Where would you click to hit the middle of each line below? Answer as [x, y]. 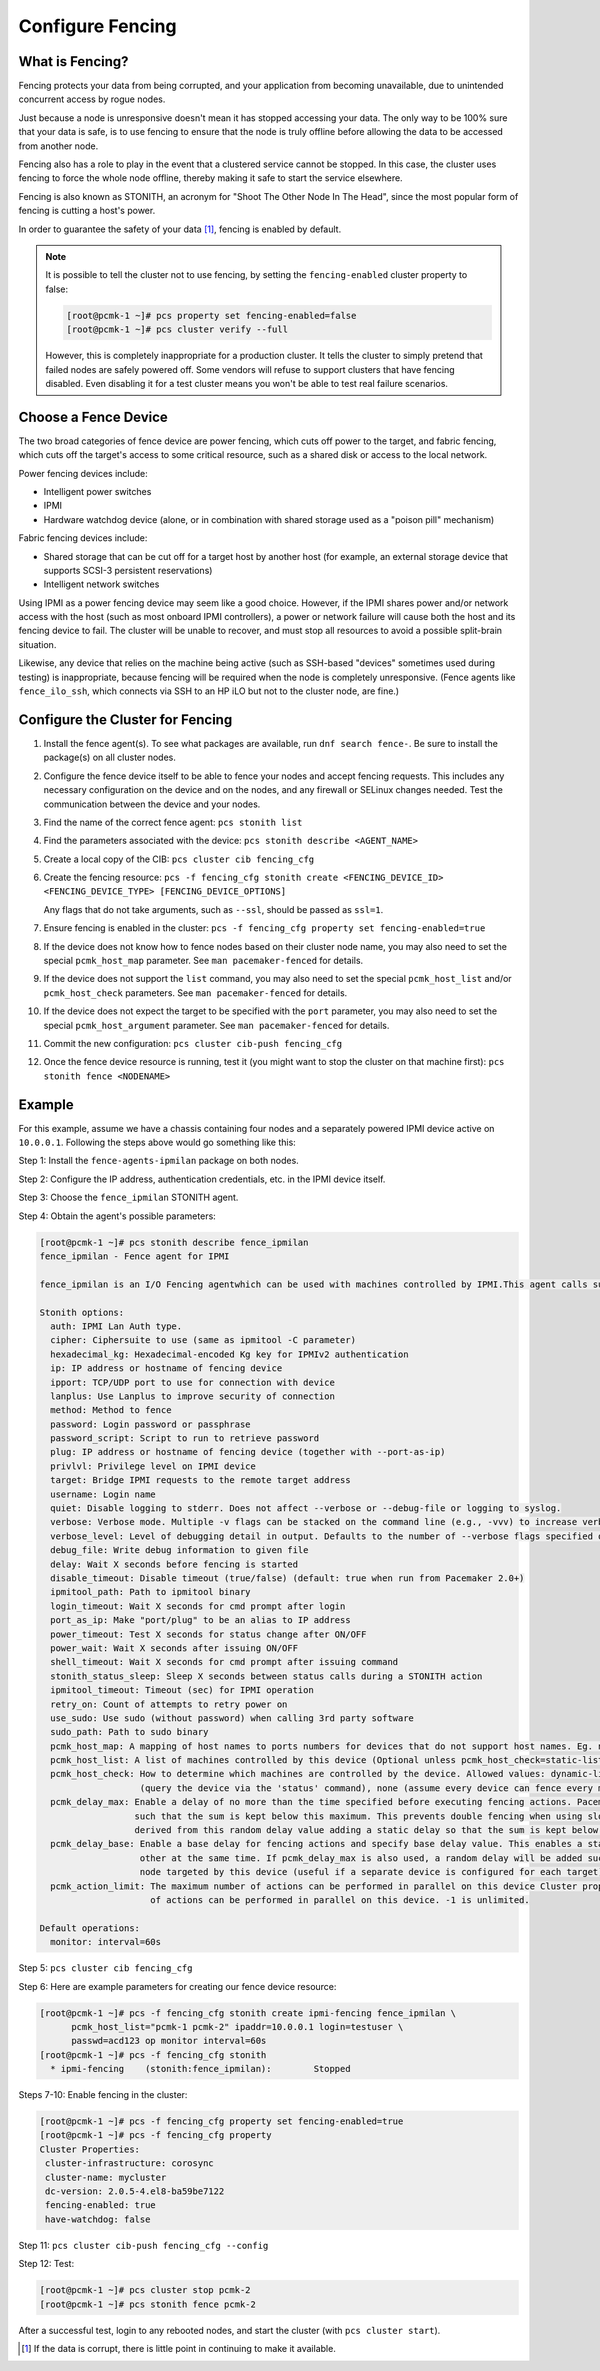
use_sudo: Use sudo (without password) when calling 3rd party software [232, 1718]
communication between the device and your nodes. [152, 804]
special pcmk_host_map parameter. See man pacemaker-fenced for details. [203, 961]
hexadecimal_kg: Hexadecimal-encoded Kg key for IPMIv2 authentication [229, 1354]
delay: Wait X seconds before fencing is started [174, 1564]
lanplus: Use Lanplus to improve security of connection [192, 1396]
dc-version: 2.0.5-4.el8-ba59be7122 [135, 2191]
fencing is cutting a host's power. [87, 211]
